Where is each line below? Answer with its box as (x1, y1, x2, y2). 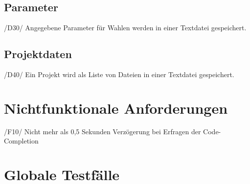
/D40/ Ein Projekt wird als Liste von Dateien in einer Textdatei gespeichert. (4, 69, 234, 79)
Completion (4, 136, 39, 146)
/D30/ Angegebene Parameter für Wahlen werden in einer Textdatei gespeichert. (4, 22, 247, 33)
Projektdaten (4, 46, 72, 61)
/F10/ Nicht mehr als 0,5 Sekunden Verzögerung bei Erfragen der (4, 126, 201, 136)
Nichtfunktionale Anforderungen (4, 98, 228, 118)
